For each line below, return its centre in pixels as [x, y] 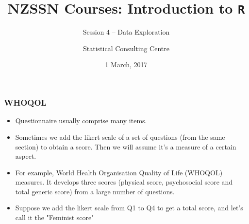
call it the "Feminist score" [55, 217]
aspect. [26, 156]
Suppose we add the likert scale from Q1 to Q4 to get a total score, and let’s [129, 208]
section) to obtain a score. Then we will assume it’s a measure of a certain [126, 146]
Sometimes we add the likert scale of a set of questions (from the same [120, 137]
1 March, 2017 [126, 65]
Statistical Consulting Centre [126, 48]
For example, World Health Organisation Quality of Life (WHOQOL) [119, 172]
